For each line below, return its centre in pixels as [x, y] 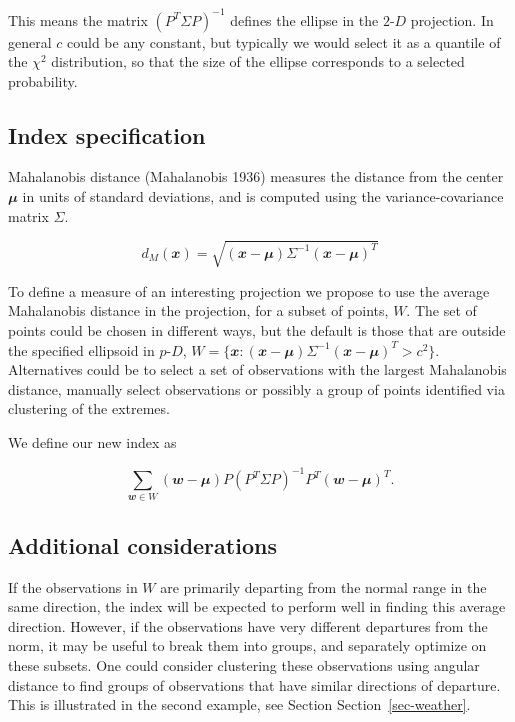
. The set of [441, 310]
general [30, 41]
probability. [43, 80]
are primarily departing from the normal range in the [323, 586]
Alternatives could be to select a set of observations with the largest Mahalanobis [257, 369]
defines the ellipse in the [304, 19]
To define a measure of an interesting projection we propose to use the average [249, 290]
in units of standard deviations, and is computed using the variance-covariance [263, 196]
